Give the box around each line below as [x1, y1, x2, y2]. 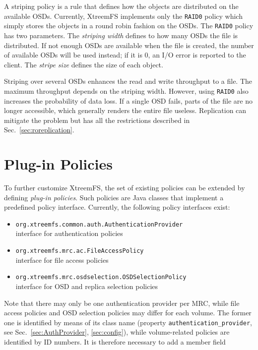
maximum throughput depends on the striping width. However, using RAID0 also [4, 85, 249, 96]
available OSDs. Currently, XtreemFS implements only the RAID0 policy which [4, 10, 243, 21]
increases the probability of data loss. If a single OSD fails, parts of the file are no [4, 95, 253, 106]
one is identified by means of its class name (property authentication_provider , [4, 317, 252, 327]
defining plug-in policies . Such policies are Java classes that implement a [4, 192, 224, 202]
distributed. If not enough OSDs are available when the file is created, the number [4, 40, 254, 50]
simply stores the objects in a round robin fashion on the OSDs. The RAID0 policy [4, 20, 254, 31]
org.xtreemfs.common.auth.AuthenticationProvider [15, 221, 183, 228]
